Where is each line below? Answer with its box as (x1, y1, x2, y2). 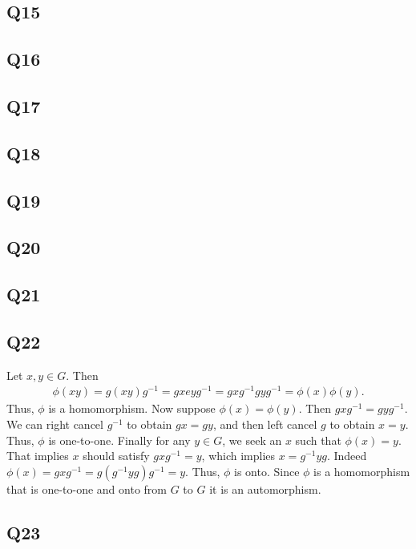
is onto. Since (234, 462, 300, 479)
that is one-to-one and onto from (6, 480, 168, 497)
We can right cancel (6, 415, 103, 432)
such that (295, 431, 341, 448)
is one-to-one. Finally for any (48, 431, 191, 448)
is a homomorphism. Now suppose (48, 400, 216, 417)
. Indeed (326, 447, 367, 464)
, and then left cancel (212, 415, 317, 432)
